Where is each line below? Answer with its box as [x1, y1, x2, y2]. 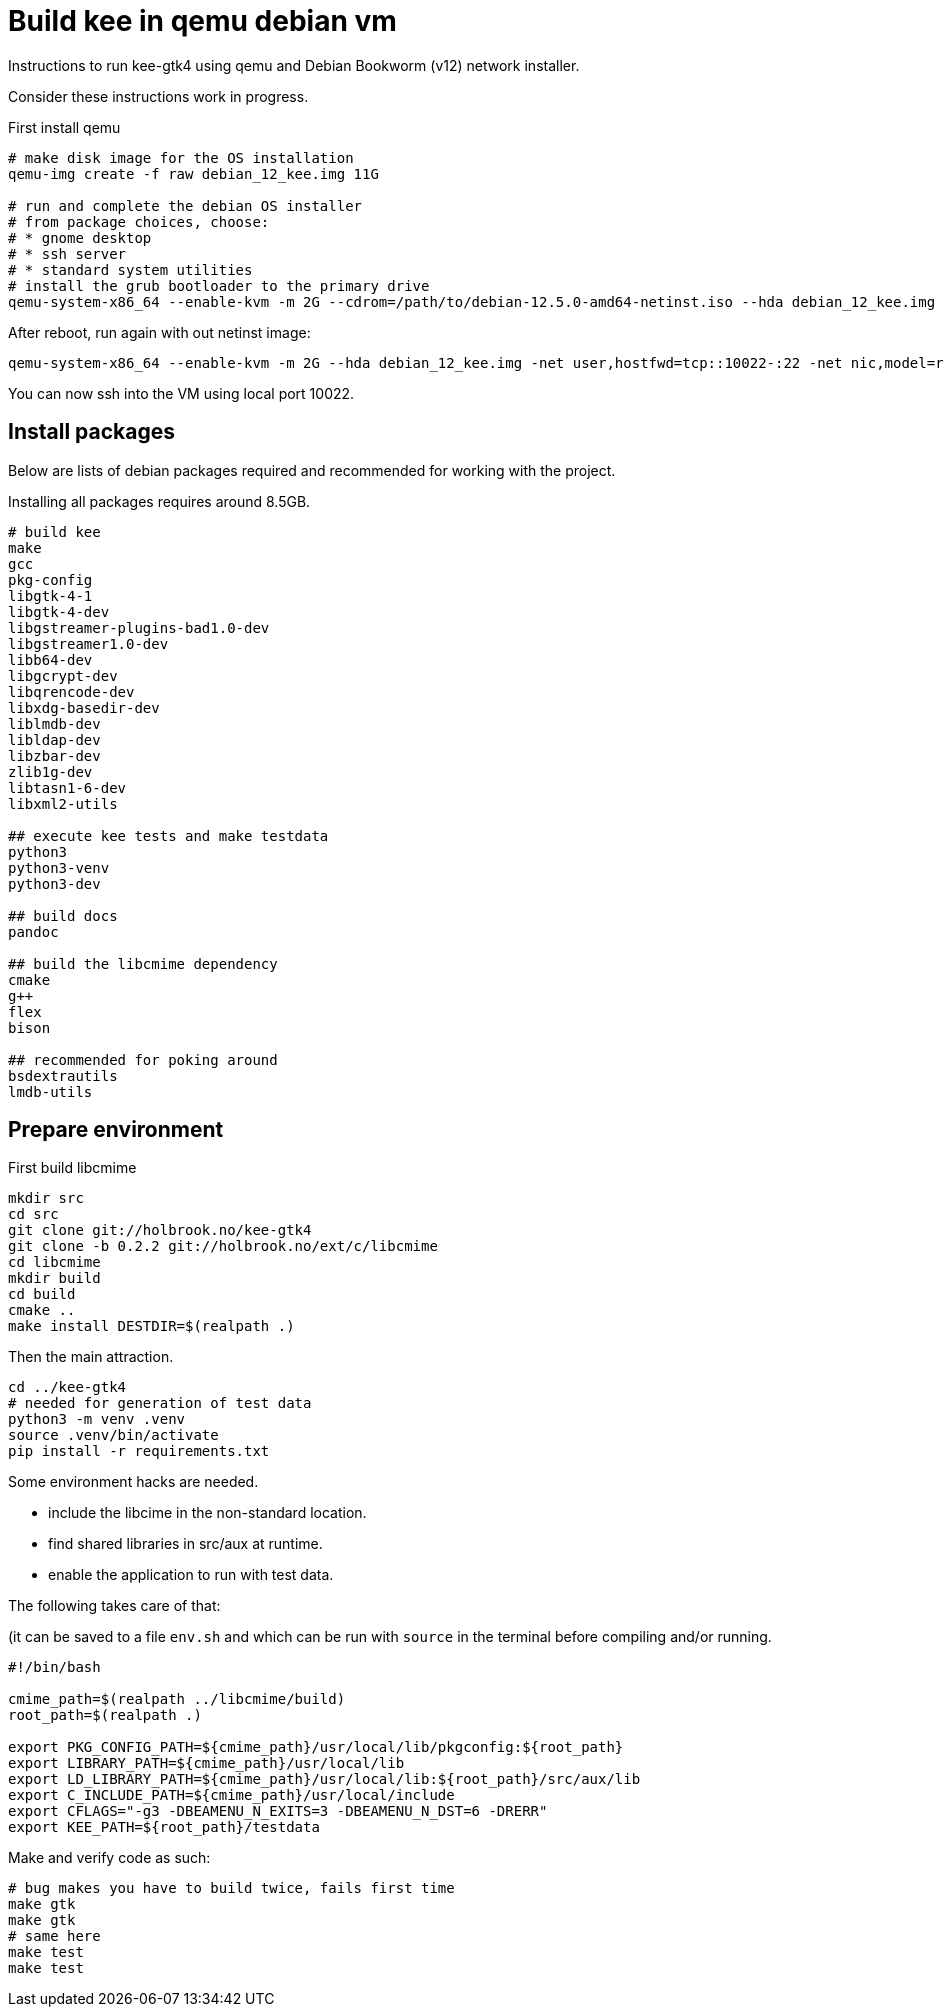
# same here [8, 1928, 101, 1945]
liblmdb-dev [8, 715, 101, 732]
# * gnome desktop [8, 229, 152, 246]
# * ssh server [8, 245, 127, 262]
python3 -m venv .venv [8, 1411, 186, 1428]
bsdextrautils [8, 1067, 118, 1084]
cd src [8, 1206, 59, 1223]
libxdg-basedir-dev [8, 699, 160, 716]
